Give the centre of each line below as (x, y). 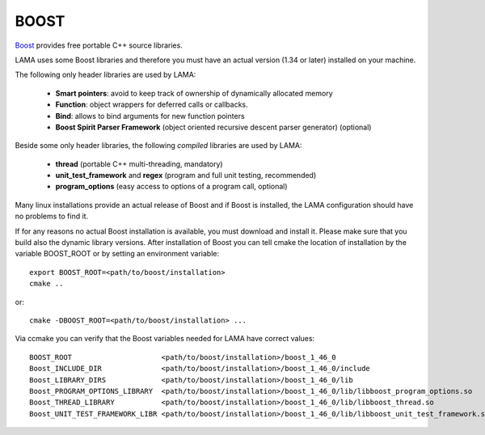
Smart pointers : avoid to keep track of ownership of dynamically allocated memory (194, 93)
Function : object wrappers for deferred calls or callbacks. (152, 104)
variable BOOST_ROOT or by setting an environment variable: (117, 254)
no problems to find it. (52, 216)
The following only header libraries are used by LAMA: (105, 75)
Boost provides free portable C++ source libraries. (99, 45)
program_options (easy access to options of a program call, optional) (171, 187)
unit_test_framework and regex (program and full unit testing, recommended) (186, 175)
